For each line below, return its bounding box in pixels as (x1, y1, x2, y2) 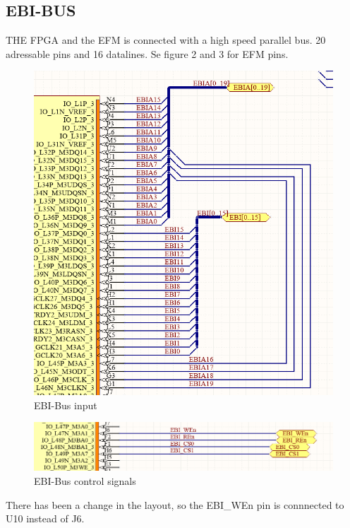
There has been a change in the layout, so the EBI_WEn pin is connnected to (6, 497, 344, 512)
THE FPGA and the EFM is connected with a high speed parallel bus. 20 (6, 33, 326, 47)
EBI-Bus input (34, 397, 97, 412)
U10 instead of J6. (6, 511, 85, 526)
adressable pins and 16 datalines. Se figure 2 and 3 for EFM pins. (6, 46, 289, 61)
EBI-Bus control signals (34, 473, 136, 488)
